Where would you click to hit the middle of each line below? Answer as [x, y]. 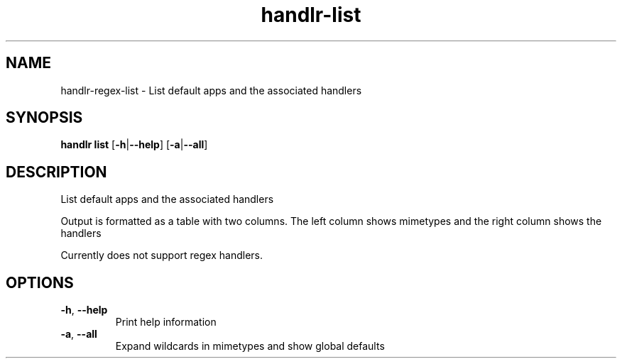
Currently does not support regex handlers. [162, 255]
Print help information [166, 322]
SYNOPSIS [44, 118]
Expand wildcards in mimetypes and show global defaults [250, 346]
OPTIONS [40, 282]
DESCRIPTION [56, 172]
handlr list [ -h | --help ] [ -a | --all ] [134, 145]
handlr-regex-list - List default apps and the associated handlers [211, 90]
